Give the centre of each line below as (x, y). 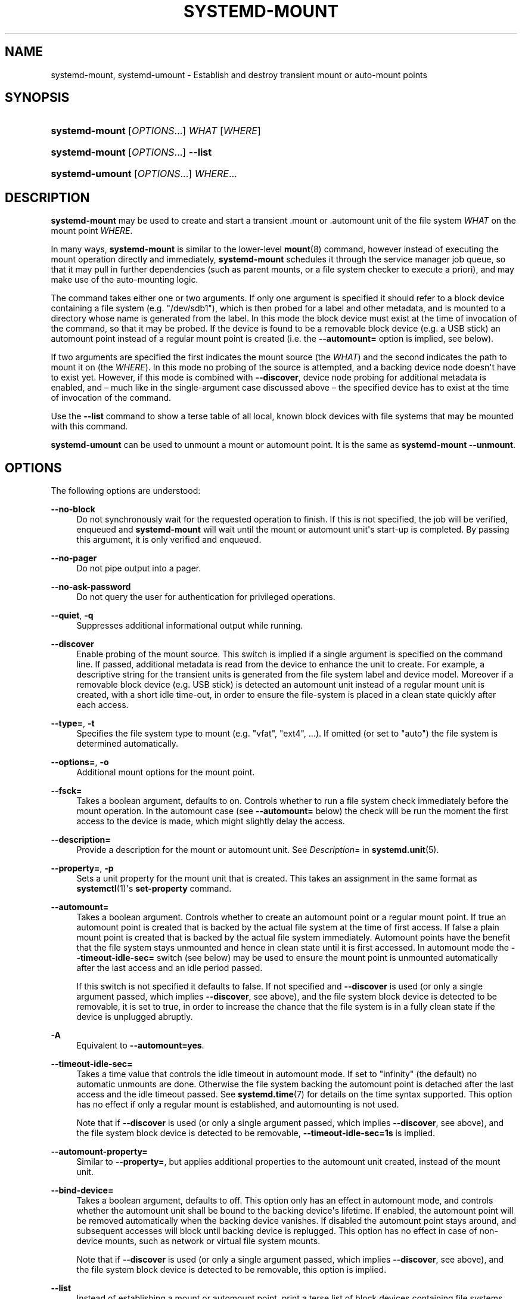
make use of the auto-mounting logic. (125, 280)
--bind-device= (82, 1190)
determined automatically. (128, 744)
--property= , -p (82, 868)
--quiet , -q (72, 616)
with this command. (89, 426)
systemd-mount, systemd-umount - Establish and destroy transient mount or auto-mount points (239, 75)
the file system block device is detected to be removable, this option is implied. (232, 1270)
